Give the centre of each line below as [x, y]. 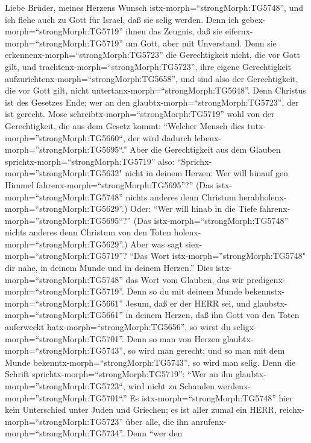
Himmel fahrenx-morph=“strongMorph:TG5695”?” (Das [109, 184]
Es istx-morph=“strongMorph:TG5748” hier [211, 397]
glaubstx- [270, 303]
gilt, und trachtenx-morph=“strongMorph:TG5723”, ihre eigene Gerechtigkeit [148, 66]
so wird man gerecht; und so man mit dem [206, 350]
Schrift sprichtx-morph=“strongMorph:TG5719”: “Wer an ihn [119, 374]
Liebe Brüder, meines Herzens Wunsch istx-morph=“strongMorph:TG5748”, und [154, 7]
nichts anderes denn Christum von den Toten [88, 232]
